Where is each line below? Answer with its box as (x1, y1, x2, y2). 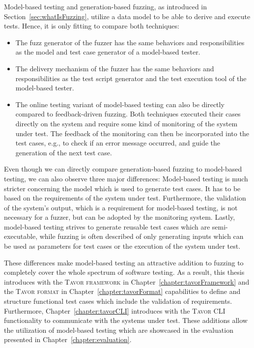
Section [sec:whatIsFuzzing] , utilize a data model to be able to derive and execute (4, 11, 251, 21)
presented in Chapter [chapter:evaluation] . (4, 334, 132, 345)
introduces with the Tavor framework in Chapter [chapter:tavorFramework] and (4, 276, 250, 287)
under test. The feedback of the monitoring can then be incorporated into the (15, 128, 249, 138)
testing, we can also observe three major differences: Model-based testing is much (4, 173, 248, 183)
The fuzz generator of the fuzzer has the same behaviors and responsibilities (15, 37, 245, 47)
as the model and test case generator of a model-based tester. (15, 47, 200, 57)
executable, (4, 231, 38, 241)
